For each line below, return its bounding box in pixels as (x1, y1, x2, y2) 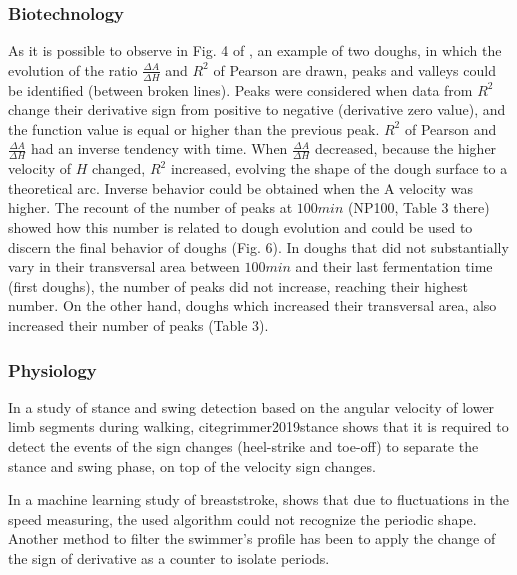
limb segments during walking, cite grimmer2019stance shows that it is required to (8, 416, 509, 437)
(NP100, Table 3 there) (347, 197, 490, 218)
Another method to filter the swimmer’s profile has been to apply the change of (8, 528, 496, 549)
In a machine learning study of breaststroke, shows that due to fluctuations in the (8, 489, 510, 510)
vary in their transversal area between (8, 256, 240, 277)
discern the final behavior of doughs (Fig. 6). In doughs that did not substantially (8, 236, 509, 257)
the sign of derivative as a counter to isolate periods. (8, 547, 330, 568)
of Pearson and (404, 118, 497, 139)
